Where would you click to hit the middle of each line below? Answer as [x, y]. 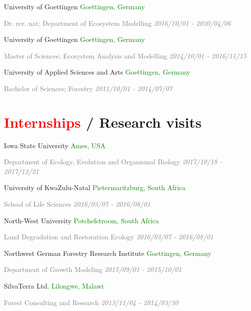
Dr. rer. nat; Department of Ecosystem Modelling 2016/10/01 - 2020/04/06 [117, 23]
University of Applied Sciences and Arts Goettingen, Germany [97, 72]
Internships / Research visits [103, 122]
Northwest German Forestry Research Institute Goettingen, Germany [108, 253]
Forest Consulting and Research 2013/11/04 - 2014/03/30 [91, 302]
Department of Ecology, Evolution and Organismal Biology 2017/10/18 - [113, 162]
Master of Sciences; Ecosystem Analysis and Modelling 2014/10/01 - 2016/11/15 [125, 55]
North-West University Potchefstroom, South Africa [81, 220]
